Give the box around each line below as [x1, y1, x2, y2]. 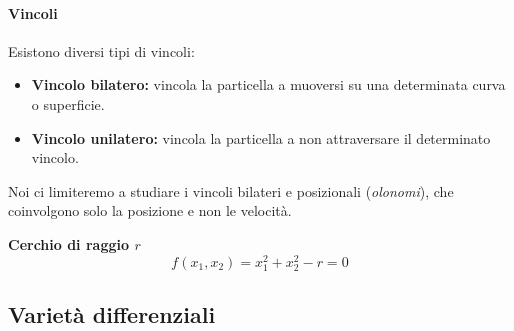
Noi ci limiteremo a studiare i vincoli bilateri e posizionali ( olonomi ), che [8, 180, 454, 201]
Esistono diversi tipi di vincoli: [8, 40, 195, 61]
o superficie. [31, 93, 105, 114]
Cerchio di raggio [8, 233, 130, 254]
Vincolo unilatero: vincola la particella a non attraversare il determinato [31, 127, 491, 148]
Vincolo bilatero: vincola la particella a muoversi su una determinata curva [31, 74, 506, 95]
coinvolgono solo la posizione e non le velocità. [8, 200, 292, 221]
